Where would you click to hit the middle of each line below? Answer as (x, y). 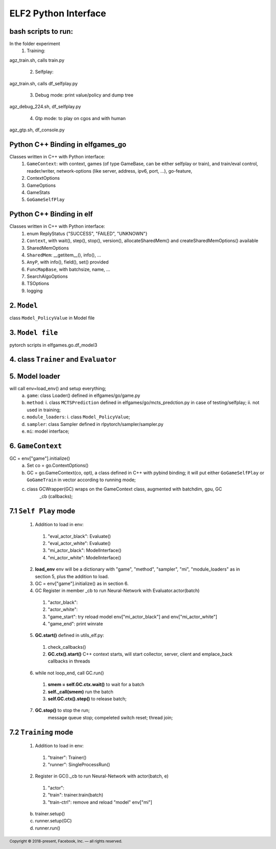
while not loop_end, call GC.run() (70, 673)
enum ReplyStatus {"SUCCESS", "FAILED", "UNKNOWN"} (87, 233)
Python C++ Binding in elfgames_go (68, 145)
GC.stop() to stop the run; (62, 711)
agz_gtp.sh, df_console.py (37, 130)
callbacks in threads (69, 661)
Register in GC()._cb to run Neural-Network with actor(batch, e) (102, 776)
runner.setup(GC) (53, 821)
